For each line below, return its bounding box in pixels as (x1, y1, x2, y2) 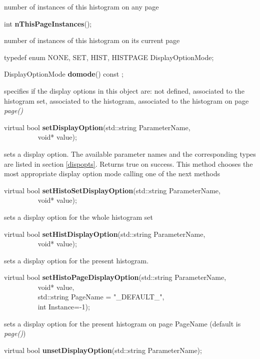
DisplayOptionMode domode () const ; (4, 69, 123, 79)
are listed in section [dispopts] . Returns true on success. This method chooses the (4, 158, 253, 169)
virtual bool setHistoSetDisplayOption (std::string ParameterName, (4, 185, 220, 195)
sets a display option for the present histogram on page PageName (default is (4, 318, 241, 328)
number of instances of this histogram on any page (4, 2, 159, 12)
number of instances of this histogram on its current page (4, 35, 180, 46)
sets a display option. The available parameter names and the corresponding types (4, 148, 256, 159)
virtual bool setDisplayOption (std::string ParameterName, (4, 122, 190, 132)
